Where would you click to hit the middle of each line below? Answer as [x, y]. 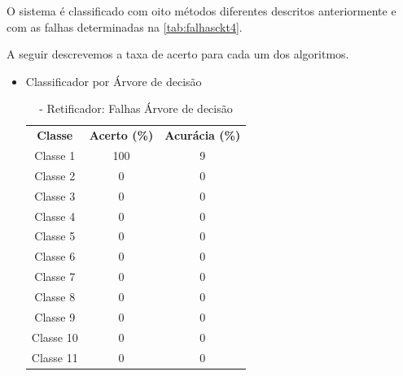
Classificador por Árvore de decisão [114, 81]
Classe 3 [55, 195]
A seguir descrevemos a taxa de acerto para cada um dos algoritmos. [178, 54]
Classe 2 [55, 175]
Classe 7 [55, 277]
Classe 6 [55, 256]
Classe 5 [55, 236]
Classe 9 [55, 316]
